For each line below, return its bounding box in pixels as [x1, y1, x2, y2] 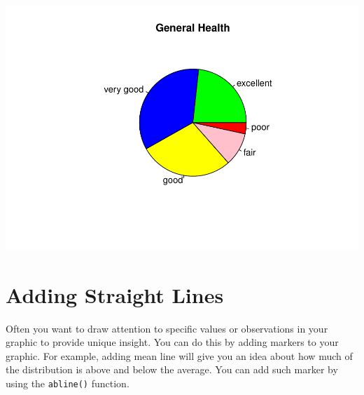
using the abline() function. [6, 376, 129, 391]
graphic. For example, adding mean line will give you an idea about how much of [6, 348, 353, 363]
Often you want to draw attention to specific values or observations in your [6, 321, 328, 335]
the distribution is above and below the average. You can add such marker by [6, 362, 338, 377]
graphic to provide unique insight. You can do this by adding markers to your [6, 335, 339, 349]
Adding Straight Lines [6, 280, 224, 309]
